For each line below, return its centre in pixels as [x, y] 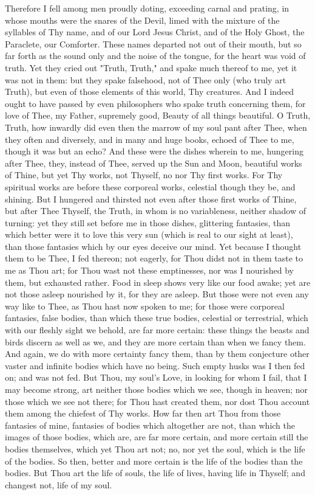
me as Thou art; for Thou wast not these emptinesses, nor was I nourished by [149, 270]
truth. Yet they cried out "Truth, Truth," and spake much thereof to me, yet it [151, 67]
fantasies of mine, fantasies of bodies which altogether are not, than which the [150, 425]
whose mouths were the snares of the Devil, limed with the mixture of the [142, 20]
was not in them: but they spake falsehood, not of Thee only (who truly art [146, 79]
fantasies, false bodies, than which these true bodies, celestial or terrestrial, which [157, 318]
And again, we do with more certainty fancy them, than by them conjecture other [157, 354]
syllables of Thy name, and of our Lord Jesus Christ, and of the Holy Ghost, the [155, 32]
